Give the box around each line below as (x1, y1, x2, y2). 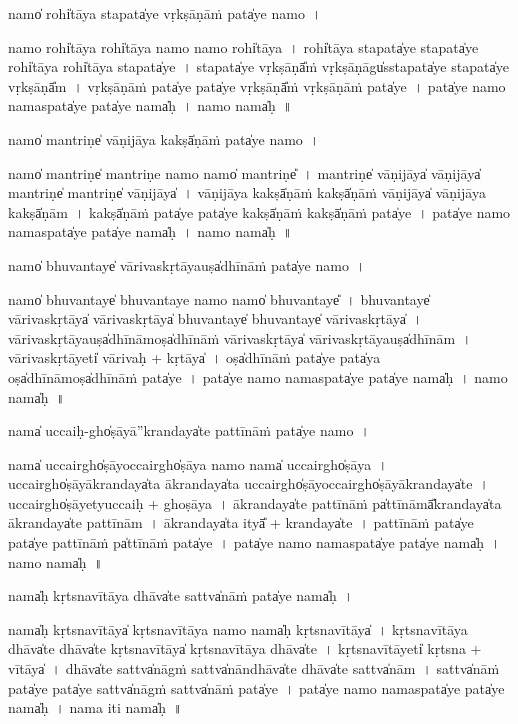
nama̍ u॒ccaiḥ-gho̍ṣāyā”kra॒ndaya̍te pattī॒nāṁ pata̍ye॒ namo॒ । (8, 420, 370, 441)
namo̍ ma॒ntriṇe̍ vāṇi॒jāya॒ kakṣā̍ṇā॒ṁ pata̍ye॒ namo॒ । (8, 128, 320, 149)
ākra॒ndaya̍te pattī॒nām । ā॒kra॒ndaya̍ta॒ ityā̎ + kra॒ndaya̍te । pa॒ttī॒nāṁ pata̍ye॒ (8, 512, 474, 533)
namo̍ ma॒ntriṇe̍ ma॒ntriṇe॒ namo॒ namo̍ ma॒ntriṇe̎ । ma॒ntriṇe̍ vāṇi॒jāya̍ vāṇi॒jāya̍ (8, 162, 481, 183)
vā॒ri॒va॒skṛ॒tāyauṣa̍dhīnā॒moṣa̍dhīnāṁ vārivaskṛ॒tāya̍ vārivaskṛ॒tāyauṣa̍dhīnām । (8, 327, 472, 348)
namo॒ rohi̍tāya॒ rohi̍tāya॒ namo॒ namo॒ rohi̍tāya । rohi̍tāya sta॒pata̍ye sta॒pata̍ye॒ (8, 36, 479, 57)
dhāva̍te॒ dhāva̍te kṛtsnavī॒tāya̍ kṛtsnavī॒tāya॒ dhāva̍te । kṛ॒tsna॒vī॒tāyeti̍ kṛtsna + (8, 638, 482, 659)
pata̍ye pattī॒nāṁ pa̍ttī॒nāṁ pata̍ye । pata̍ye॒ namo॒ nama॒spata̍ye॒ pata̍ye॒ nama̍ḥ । (8, 532, 501, 553)
